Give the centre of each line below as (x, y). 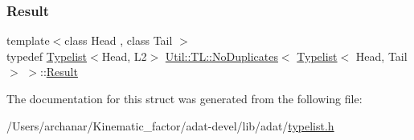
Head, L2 (124, 56)
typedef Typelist (47, 56)
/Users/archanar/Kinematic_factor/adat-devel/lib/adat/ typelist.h (170, 125)
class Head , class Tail (119, 40)
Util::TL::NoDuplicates (221, 56)
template (28, 40)
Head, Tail (381, 56)
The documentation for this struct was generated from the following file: (184, 98)
